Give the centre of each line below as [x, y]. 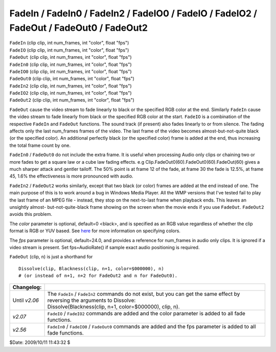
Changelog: [27, 288]
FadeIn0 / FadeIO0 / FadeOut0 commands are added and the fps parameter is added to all [152, 326]
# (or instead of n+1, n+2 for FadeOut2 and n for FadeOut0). [98, 276]
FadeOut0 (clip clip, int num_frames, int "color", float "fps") [72, 79]
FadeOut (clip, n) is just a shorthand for [51, 257]
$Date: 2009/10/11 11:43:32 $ [40, 342]
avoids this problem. [31, 214]
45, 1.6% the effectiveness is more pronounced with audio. [71, 176]
